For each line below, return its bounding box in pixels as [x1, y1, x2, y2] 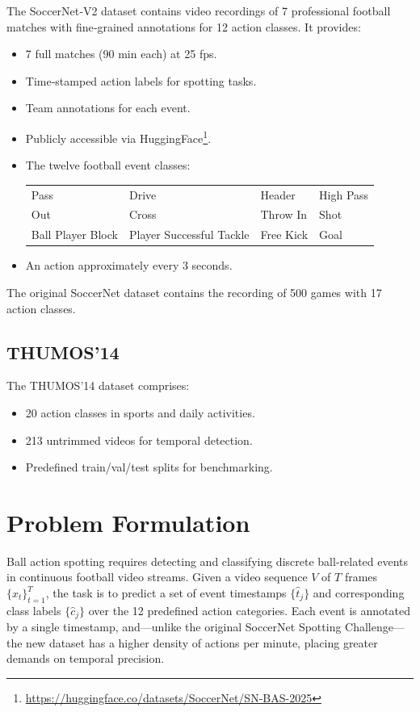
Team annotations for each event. [25, 99, 191, 116]
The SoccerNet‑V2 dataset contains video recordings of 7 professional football [6, 2, 391, 19]
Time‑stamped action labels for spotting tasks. [25, 72, 257, 89]
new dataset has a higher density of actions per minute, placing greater [26, 634, 378, 651]
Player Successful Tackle [128, 226, 250, 243]
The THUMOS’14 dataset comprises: [6, 377, 190, 394]
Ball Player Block [31, 226, 118, 243]
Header [260, 186, 296, 203]
